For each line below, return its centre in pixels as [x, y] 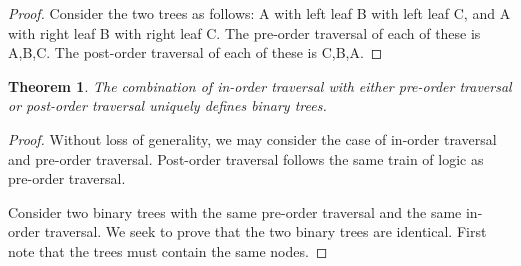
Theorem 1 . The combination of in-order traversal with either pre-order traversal [260, 85]
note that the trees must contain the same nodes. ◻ [168, 250]
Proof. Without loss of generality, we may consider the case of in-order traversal [252, 138]
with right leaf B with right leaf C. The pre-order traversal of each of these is [244, 32]
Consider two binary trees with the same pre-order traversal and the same [235, 211]
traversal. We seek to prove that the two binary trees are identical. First [265, 231]
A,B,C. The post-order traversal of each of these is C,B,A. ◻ [195, 52]
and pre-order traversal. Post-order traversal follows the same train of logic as [246, 158]
